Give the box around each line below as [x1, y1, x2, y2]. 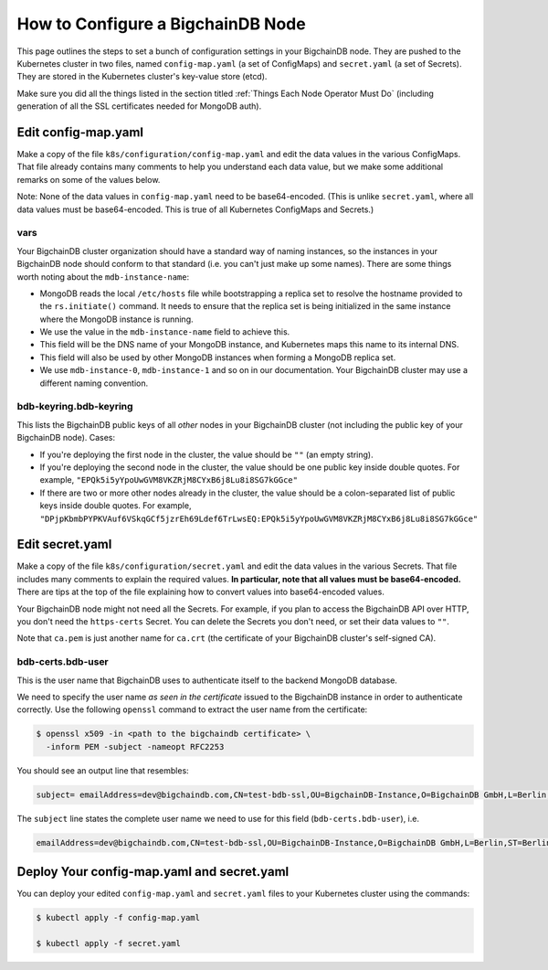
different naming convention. [39, 378, 149, 389]
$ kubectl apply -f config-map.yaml [36, 912, 201, 923]
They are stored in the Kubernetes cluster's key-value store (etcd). [16, 71, 268, 82]
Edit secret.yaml [16, 537, 112, 552]
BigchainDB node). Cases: [16, 432, 116, 443]
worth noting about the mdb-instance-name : [16, 271, 190, 282]
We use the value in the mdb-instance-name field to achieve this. [39, 326, 290, 337]
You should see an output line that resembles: [16, 764, 189, 776]
